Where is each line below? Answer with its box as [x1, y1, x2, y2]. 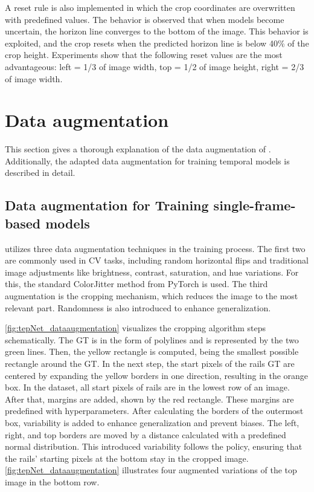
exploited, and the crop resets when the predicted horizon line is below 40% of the [5, 36, 309, 49]
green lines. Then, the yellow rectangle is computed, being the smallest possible [5, 345, 299, 358]
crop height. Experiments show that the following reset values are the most [5, 48, 283, 61]
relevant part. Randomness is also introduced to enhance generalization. [5, 301, 271, 314]
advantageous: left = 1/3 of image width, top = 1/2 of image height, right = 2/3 [5, 60, 304, 73]
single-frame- [213, 196, 296, 215]
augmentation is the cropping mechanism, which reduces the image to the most [5, 290, 298, 302]
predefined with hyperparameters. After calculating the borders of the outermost [5, 404, 304, 417]
